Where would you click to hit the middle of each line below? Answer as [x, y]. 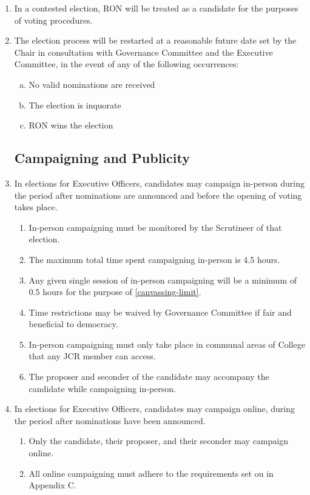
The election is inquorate [75, 105]
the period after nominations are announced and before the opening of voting [158, 195]
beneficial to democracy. [73, 324]
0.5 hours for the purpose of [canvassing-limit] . [115, 292]
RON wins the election [71, 125]
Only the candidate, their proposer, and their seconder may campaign [158, 441]
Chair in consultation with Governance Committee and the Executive [143, 52]
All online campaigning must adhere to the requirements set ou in [151, 473]
